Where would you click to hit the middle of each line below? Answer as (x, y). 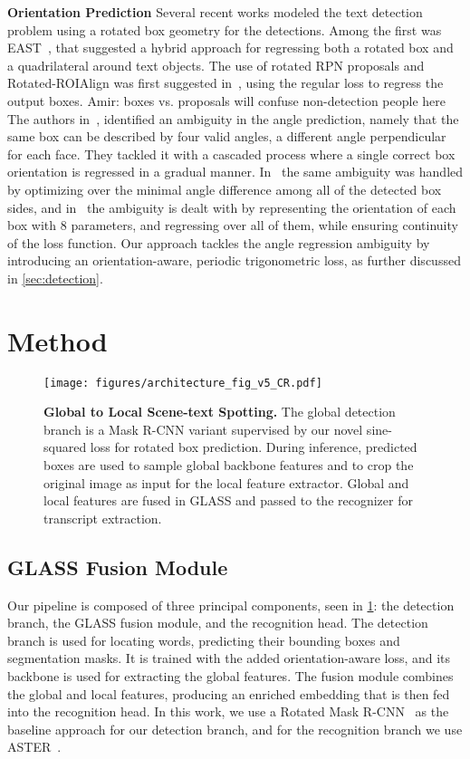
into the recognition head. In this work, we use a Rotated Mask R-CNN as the (228, 711)
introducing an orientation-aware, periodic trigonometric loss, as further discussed (234, 260)
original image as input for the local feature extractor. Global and (226, 482)
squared (65, 447)
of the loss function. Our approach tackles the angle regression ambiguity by (219, 242)
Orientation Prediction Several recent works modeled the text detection (215, 12)
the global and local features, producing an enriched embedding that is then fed (229, 693)
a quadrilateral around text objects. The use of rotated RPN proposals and (216, 65)
